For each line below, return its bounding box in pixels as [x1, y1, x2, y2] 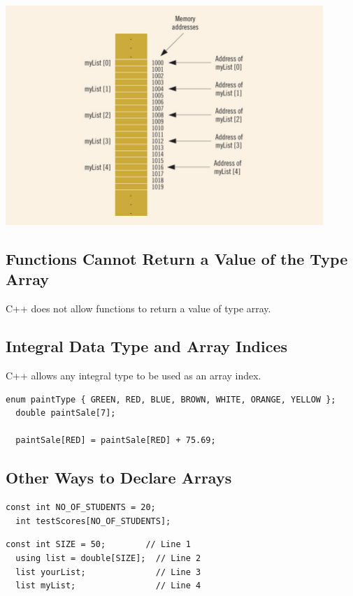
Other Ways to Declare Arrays [6, 467, 232, 488]
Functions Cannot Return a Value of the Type [6, 248, 348, 269]
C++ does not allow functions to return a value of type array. [6, 301, 271, 316]
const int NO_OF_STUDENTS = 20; [6, 502, 156, 513]
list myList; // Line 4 [15, 581, 201, 591]
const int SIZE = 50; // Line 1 [6, 539, 191, 550]
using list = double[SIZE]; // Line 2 [15, 553, 201, 563]
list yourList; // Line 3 [15, 567, 201, 577]
